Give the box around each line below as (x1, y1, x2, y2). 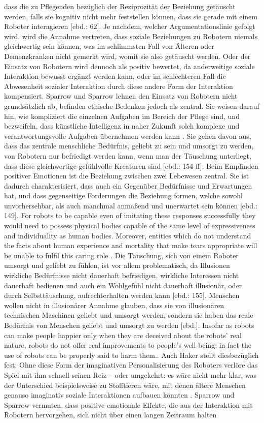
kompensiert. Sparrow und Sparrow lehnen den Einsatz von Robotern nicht (4, 90, 238, 101)
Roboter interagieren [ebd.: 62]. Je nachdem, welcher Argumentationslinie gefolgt (4, 21, 255, 32)
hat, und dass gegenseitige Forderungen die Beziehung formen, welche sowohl (4, 190, 243, 201)
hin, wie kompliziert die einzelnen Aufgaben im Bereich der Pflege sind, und (4, 110, 240, 121)
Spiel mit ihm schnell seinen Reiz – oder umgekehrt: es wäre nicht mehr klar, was (4, 369, 257, 380)
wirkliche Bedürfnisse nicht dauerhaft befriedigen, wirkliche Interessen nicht (4, 270, 239, 281)
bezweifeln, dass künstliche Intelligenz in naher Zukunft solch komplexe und (4, 120, 240, 131)
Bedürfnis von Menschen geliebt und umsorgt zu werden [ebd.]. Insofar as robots (4, 320, 254, 330)
